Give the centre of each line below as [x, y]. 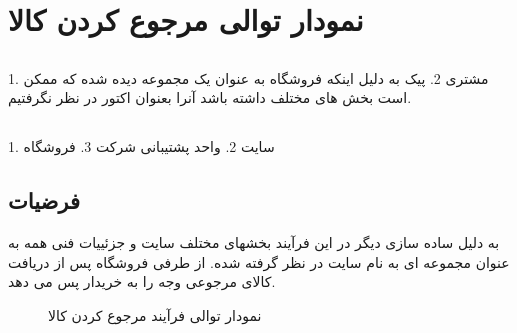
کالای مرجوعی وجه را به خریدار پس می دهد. [142, 281]
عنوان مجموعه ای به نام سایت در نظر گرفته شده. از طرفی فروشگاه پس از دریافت [259, 261]
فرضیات [44, 200]
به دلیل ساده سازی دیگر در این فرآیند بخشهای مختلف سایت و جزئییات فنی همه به [254, 242]
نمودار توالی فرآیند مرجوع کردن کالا [155, 314]
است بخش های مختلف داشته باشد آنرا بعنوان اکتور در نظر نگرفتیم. [210, 97]
